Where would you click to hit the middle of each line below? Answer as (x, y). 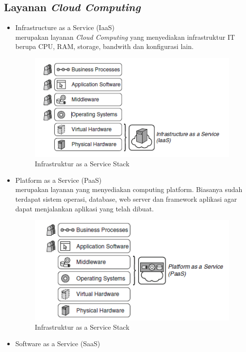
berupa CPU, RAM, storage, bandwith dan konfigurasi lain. (104, 46)
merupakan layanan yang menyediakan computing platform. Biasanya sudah (129, 189)
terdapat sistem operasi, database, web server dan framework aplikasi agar (126, 199)
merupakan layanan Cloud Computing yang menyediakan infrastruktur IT (125, 37)
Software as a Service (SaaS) (58, 343)
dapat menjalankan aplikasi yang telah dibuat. (84, 208)
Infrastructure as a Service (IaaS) (65, 27)
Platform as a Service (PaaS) (58, 180)
